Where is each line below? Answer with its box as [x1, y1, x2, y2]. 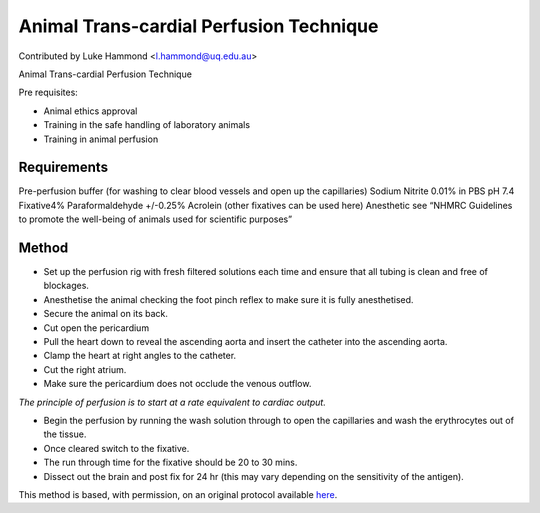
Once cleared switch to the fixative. [43, 442, 190, 454]
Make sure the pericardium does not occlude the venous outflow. [43, 378, 312, 390]
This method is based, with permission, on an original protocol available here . [18, 488, 338, 500]
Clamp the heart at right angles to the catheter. [43, 350, 237, 362]
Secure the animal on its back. [43, 308, 169, 320]
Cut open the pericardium [43, 321, 150, 334]
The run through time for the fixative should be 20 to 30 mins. [43, 456, 298, 469]
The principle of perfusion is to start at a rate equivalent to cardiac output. [18, 396, 327, 408]
